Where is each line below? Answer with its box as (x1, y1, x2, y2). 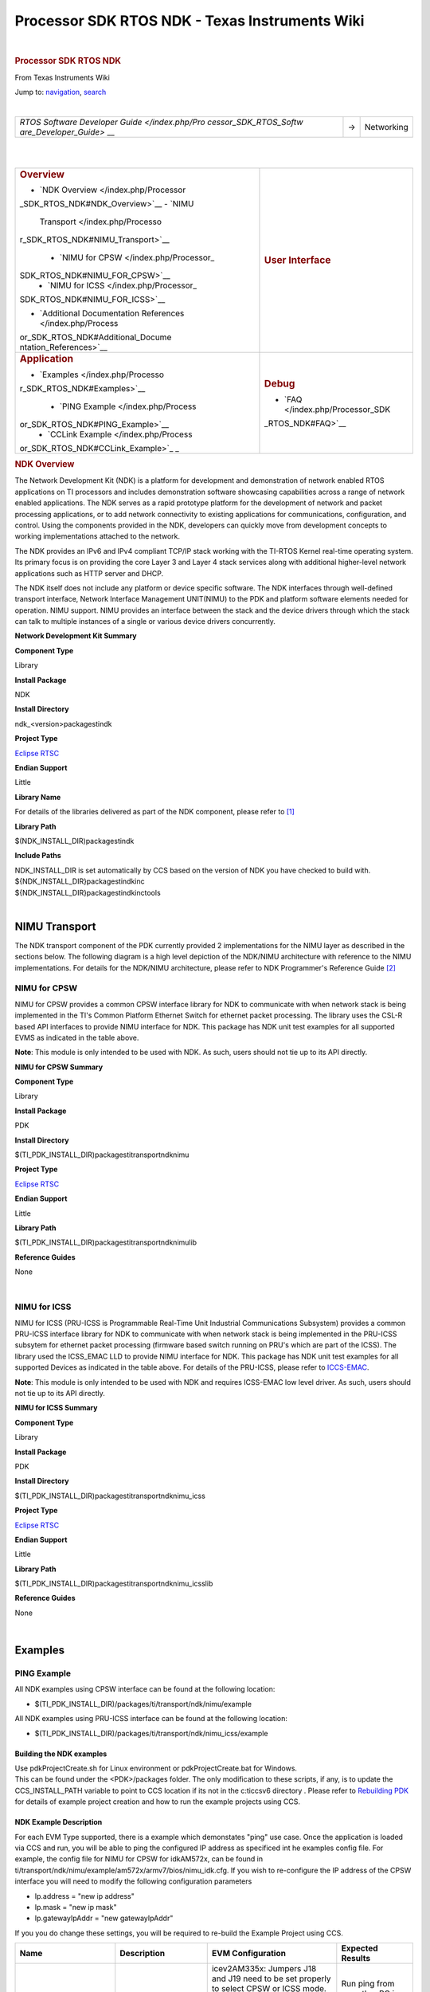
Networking (364, 121, 409, 132)
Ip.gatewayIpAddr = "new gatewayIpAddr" (34, 1913, 174, 1923)
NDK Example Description (14, 1818, 103, 1827)
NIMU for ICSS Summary (14, 1403, 98, 1413)
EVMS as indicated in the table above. (14, 1033, 139, 1042)
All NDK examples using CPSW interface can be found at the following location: (14, 1684, 276, 1694)
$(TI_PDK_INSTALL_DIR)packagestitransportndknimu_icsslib (14, 1578, 213, 1589)
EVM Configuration (211, 1948, 287, 1959)
